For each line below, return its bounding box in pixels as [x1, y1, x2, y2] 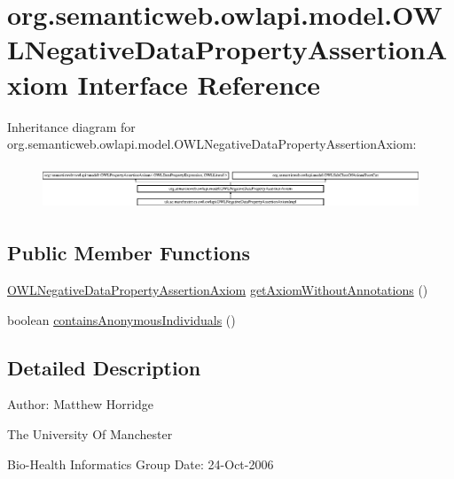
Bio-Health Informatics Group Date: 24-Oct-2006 [7, 454, 274, 473]
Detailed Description [7, 353, 201, 381]
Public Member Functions [7, 239, 250, 267]
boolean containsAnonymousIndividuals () [7, 310, 236, 328]
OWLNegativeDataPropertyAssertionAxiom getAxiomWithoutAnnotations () [7, 280, 428, 298]
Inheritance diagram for [7, 117, 136, 135]
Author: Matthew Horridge [7, 395, 154, 413]
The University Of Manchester [7, 424, 173, 443]
